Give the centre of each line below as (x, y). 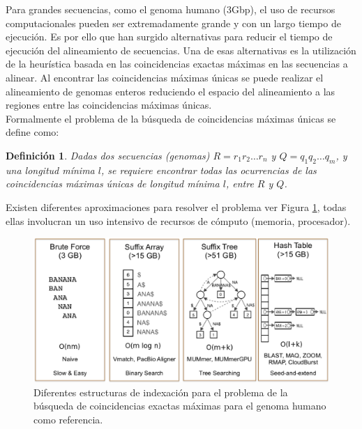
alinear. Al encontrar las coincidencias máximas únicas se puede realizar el (165, 77)
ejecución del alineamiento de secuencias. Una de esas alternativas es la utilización (181, 50)
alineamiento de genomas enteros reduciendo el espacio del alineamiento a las (171, 91)
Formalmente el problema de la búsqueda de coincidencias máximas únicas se (171, 118)
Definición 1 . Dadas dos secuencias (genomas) (108, 155)
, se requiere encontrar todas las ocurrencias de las (209, 170)
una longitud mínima (50, 170)
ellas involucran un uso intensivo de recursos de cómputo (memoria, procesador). (178, 220)
